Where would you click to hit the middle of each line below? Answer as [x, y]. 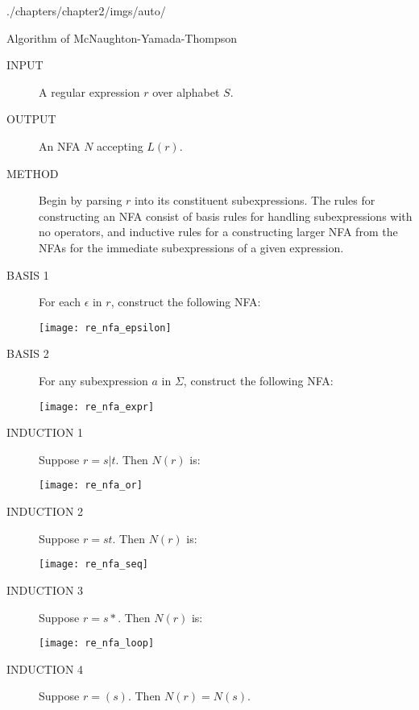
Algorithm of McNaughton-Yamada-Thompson [122, 37]
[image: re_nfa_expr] [97, 407]
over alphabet [186, 91]
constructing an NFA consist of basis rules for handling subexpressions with [226, 216]
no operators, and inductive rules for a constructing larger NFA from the [218, 232]
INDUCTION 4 [45, 668]
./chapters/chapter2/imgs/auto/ [86, 10]
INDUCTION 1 [45, 432]
